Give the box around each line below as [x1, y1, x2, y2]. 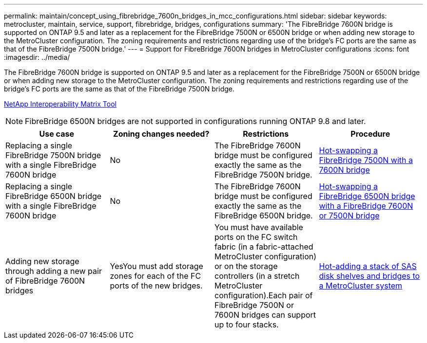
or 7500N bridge [319, 211, 380, 220]
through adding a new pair [5, 266, 102, 276]
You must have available [214, 222, 303, 232]
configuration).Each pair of [214, 290, 313, 300]
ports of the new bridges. [110, 281, 203, 290]
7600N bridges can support [214, 310, 316, 320]
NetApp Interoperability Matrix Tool [4, 100, 116, 108]
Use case [39, 129, 74, 139]
